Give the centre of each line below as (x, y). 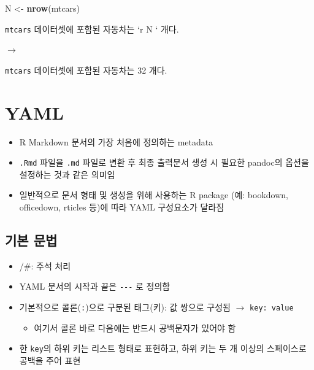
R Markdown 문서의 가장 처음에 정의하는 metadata (116, 141)
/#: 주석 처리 (45, 265)
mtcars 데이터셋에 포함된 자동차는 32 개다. (86, 70)
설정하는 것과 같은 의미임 (67, 174)
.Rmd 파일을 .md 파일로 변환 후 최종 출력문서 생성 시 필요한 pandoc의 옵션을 (164, 162)
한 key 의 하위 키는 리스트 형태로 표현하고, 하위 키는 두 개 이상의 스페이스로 (163, 348)
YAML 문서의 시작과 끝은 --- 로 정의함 (95, 286)
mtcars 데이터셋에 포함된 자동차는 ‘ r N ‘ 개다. (92, 29)
